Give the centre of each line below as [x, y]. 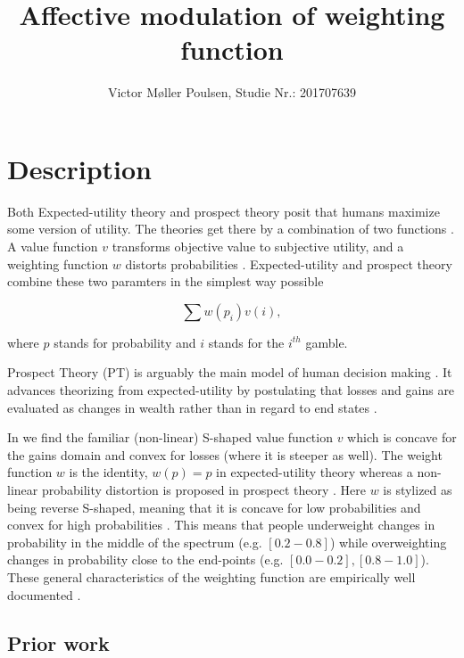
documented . [44, 594]
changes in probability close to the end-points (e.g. [145, 559]
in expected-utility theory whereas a [315, 472]
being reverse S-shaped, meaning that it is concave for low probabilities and [214, 507]
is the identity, [108, 472]
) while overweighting [388, 542]
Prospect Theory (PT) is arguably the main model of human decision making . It [230, 372]
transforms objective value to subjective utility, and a [258, 247]
